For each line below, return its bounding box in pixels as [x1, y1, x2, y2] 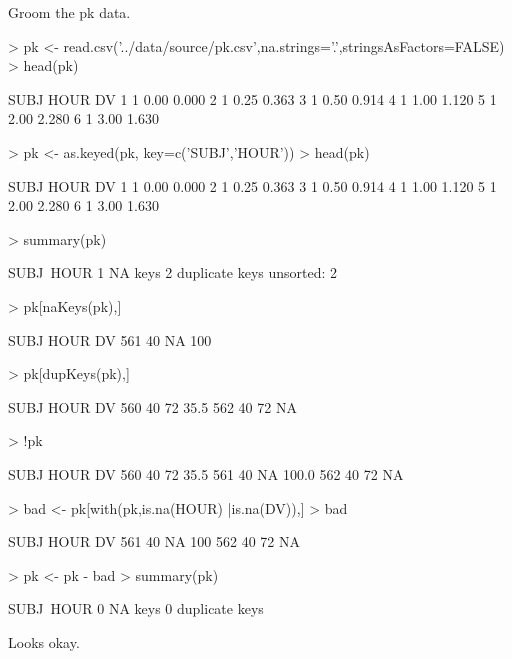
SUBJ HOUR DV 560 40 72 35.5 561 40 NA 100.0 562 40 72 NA [8, 463, 404, 484]
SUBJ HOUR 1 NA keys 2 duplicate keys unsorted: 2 [8, 262, 338, 283]
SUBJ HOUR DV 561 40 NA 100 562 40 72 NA [8, 531, 301, 552]
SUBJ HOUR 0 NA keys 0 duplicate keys [8, 598, 264, 619]
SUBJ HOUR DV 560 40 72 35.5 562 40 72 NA [8, 396, 297, 417]
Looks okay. [8, 631, 80, 652]
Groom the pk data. [8, 2, 131, 22]
